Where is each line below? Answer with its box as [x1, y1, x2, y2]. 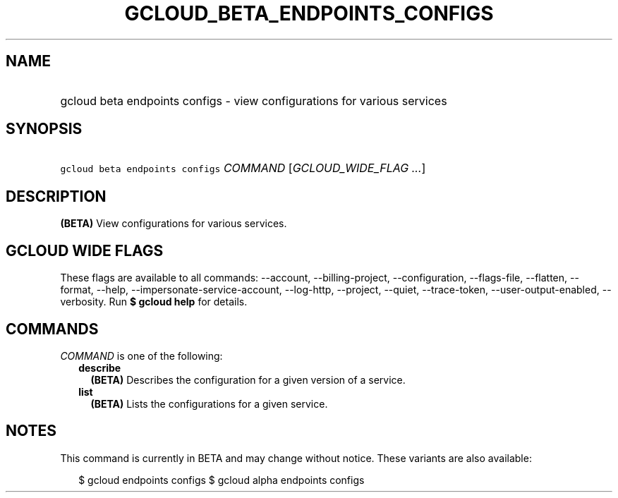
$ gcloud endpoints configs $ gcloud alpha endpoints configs [78, 473, 365, 486]
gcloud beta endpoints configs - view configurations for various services [60, 93, 447, 108]
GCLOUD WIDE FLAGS [6, 241, 164, 260]
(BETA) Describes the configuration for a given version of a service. [90, 373, 406, 386]
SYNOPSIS [6, 120, 83, 138]
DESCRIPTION [6, 187, 107, 205]
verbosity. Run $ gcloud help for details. [60, 296, 248, 308]
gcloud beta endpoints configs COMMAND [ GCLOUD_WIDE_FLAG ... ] [60, 161, 426, 176]
